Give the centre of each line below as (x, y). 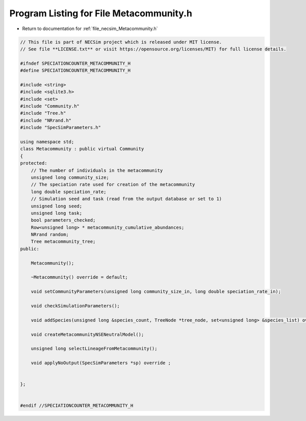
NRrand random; (50, 235)
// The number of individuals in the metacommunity (97, 170)
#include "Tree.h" (43, 113)
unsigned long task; (57, 213)
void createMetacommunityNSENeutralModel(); (87, 334)
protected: (34, 163)
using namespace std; (47, 142)
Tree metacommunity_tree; (63, 242)
